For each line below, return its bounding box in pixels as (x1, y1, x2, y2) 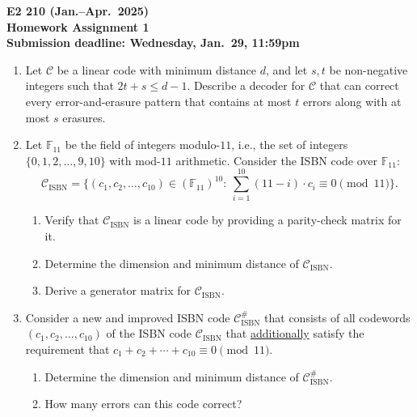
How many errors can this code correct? (44, 395, 242, 412)
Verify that (44, 211, 99, 228)
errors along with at (302, 92, 402, 109)
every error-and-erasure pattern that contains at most (25, 92, 292, 109)
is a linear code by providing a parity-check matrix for (133, 211, 402, 228)
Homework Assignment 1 (6, 18, 150, 35)
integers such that (25, 77, 114, 94)
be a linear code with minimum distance (57, 61, 256, 78)
